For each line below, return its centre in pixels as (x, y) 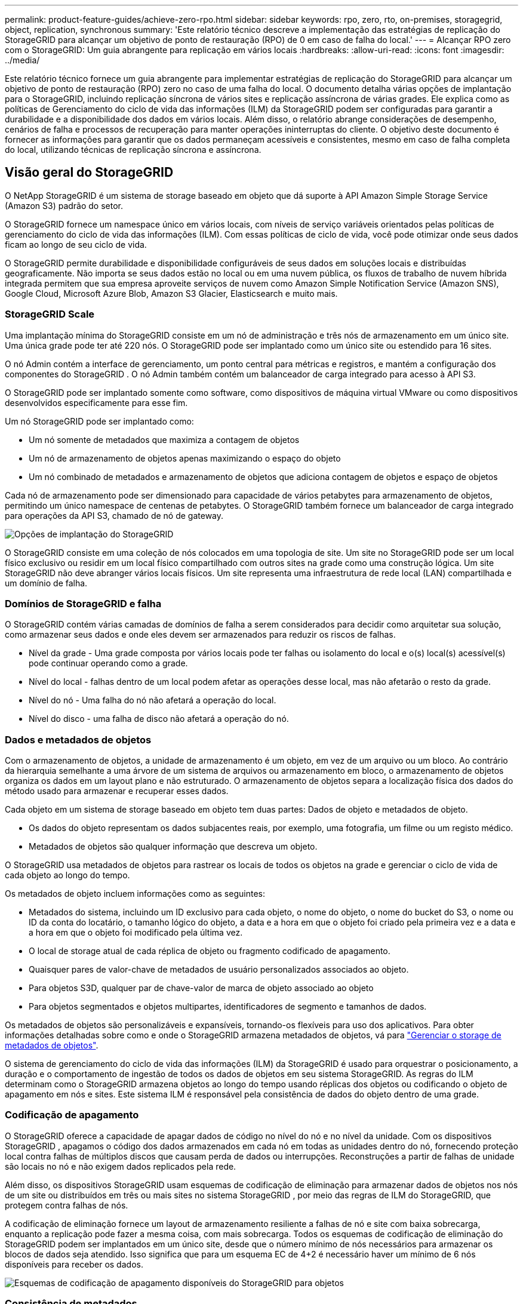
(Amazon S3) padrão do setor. (64, 205)
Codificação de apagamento (72, 1115)
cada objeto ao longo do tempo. (67, 875)
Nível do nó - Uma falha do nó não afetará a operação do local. (153, 700)
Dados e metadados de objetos (78, 739)
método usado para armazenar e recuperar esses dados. (117, 791)
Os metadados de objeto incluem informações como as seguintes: (135, 894)
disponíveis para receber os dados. (74, 1264)
